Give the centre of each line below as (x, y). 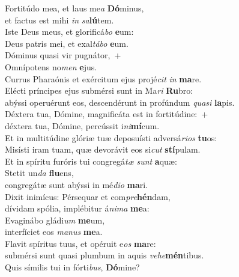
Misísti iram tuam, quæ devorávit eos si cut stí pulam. (103, 149)
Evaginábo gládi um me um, (55, 220)
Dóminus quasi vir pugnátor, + (63, 55)
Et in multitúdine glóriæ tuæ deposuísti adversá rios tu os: (111, 137)
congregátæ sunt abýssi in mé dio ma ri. (77, 184)
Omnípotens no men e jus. (51, 66)
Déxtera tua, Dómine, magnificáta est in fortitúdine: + (107, 114)
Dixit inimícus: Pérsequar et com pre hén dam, (88, 196)
